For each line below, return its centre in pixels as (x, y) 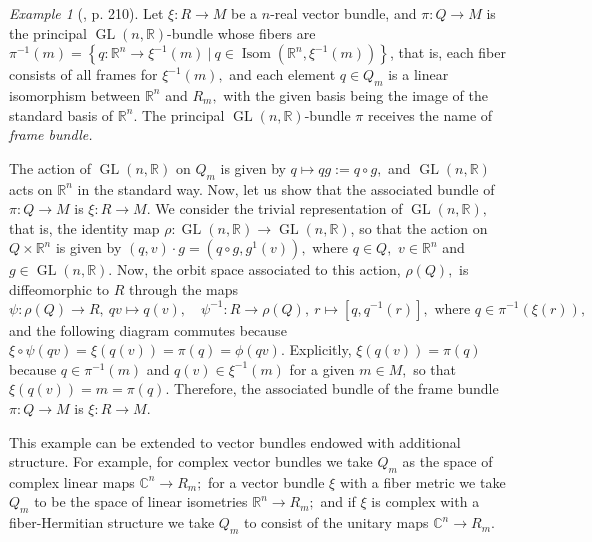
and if (338, 501)
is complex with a (425, 501)
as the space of (447, 461)
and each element (282, 74)
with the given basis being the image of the (355, 94)
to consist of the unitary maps (336, 522)
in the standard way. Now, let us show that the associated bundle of (286, 188)
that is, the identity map (84, 227)
